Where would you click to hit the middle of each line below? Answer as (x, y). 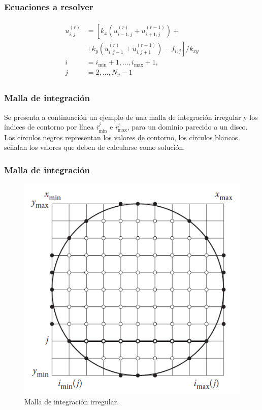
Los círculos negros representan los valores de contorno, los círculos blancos (121, 137)
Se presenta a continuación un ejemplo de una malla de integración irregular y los (131, 117)
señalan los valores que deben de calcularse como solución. (95, 147)
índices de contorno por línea (49, 127)
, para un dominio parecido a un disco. (187, 127)
